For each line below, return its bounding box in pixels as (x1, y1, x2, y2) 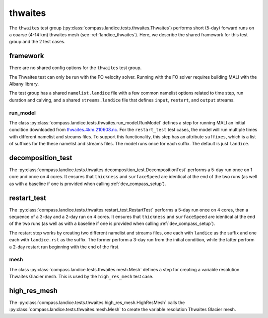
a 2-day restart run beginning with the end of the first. (9, 244, 120, 250)
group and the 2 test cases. (9, 39, 66, 45)
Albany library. (9, 81, 39, 87)
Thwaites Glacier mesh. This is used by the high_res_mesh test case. (9, 274, 154, 280)
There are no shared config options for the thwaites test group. (9, 65, 142, 71)
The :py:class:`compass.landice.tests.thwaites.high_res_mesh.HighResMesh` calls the (9, 300, 185, 306)
